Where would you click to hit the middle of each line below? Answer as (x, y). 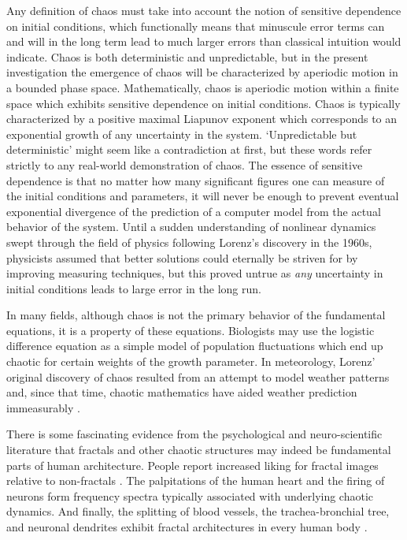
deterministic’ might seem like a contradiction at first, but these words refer (189, 149)
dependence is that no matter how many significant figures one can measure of (196, 180)
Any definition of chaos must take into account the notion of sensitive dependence (204, 10)
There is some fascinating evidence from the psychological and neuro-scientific (194, 434)
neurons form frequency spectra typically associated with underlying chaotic (190, 495)
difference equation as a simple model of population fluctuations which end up (195, 346)
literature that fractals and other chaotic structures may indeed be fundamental (199, 450)
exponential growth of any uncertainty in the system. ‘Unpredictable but (182, 134)
